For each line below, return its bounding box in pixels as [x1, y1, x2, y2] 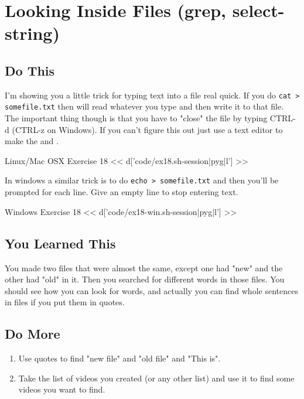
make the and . [5, 135, 59, 147]
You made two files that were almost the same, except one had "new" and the [5, 261, 283, 274]
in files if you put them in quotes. [5, 296, 125, 308]
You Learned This [5, 234, 116, 252]
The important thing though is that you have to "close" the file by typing [5, 112, 268, 124]
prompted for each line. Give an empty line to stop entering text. [5, 186, 238, 198]
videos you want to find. [18, 383, 105, 395]
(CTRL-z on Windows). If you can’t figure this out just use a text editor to [12, 123, 283, 135]
